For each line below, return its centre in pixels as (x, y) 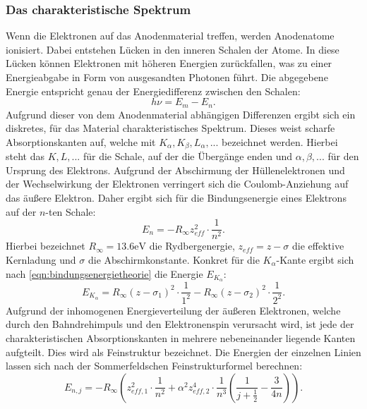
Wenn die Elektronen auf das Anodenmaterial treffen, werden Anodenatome (170, 36)
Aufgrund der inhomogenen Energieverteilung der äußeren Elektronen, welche (173, 310)
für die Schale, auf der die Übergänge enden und (188, 156)
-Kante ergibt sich (315, 259)
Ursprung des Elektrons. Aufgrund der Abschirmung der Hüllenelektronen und (175, 170)
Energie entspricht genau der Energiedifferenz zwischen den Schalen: (153, 91)
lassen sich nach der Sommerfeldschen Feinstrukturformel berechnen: (154, 366)
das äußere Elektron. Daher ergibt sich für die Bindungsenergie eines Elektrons (176, 198)
